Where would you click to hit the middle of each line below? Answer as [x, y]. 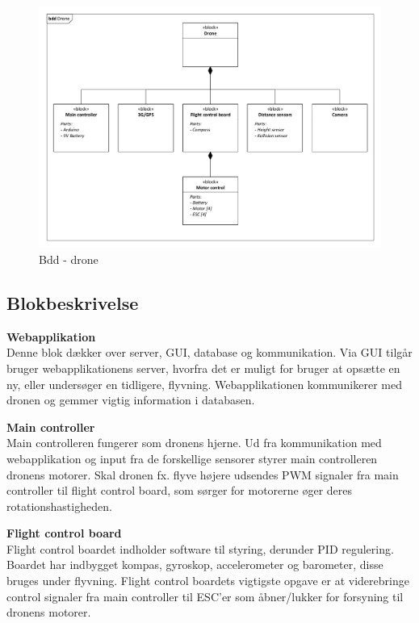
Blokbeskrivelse [73, 302]
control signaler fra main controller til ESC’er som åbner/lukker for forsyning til [205, 596]
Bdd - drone [69, 259]
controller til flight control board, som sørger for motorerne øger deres [180, 490]
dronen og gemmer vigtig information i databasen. [131, 400]
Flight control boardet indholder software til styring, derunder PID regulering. [200, 548]
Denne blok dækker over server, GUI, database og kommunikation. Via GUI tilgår [209, 352]
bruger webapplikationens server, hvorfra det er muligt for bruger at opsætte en [203, 368]
